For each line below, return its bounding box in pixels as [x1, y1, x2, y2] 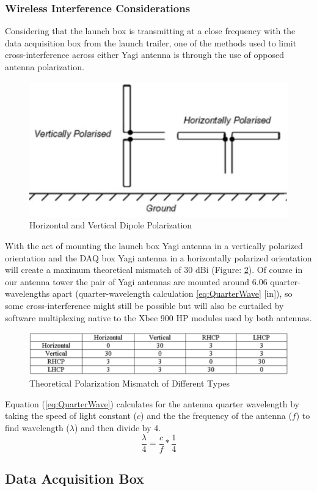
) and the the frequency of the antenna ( [140, 409, 292, 422]
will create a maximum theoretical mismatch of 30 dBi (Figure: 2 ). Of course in [5, 263, 303, 276]
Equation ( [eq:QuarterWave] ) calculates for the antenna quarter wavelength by [5, 397, 299, 410]
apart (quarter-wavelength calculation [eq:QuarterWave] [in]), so [52, 287, 293, 300]
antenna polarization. [5, 60, 84, 73]
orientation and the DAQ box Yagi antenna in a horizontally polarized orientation [5, 251, 312, 264]
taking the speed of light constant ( [5, 409, 137, 422]
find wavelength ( [5, 421, 70, 434]
